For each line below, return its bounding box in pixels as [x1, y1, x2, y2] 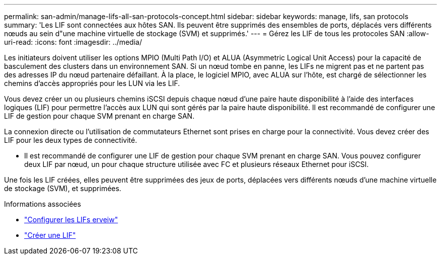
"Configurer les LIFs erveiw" [24, 215, 118, 224]
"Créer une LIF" [24, 231, 76, 239]
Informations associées [4, 200, 81, 208]
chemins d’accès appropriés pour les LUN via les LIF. [4, 79, 180, 88]
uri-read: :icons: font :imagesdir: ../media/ [4, 38, 142, 46]
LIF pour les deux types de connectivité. [4, 136, 137, 144]
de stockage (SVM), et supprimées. [4, 184, 121, 193]
